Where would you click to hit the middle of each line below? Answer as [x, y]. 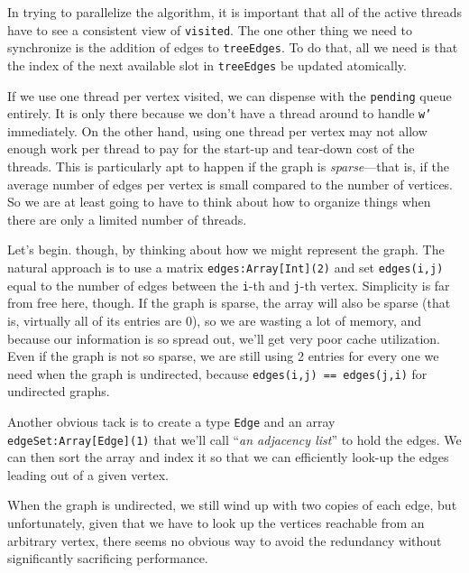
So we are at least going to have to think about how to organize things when [219, 202]
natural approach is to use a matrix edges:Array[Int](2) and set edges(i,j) [225, 268]
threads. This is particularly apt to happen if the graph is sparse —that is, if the [228, 166]
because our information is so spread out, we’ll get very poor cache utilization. [224, 338]
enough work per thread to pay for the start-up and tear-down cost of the [211, 148]
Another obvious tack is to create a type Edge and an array [171, 421]
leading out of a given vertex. [88, 474]
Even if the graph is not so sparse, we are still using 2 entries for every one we [223, 356]
